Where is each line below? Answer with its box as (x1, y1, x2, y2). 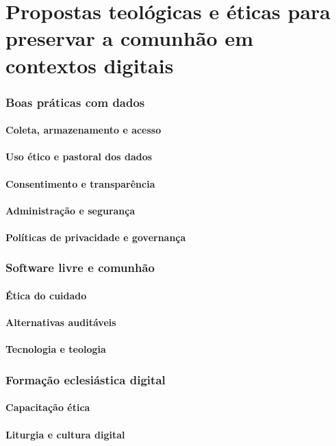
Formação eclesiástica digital (5, 371, 166, 388)
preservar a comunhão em (5, 24, 253, 52)
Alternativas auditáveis (5, 315, 116, 330)
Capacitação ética (5, 400, 90, 414)
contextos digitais (5, 51, 174, 79)
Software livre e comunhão (5, 259, 155, 276)
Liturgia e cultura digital (5, 427, 125, 441)
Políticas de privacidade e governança (5, 230, 186, 244)
